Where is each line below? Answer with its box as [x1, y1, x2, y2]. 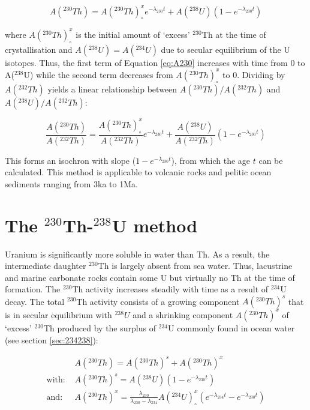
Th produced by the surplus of [44, 321, 156, 334]
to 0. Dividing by [222, 68, 285, 80]
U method [112, 213, 198, 237]
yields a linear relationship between [47, 83, 177, 95]
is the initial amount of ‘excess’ [76, 28, 190, 40]
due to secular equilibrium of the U [161, 43, 290, 55]
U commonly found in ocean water [168, 321, 295, 334]
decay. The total [5, 295, 65, 307]
